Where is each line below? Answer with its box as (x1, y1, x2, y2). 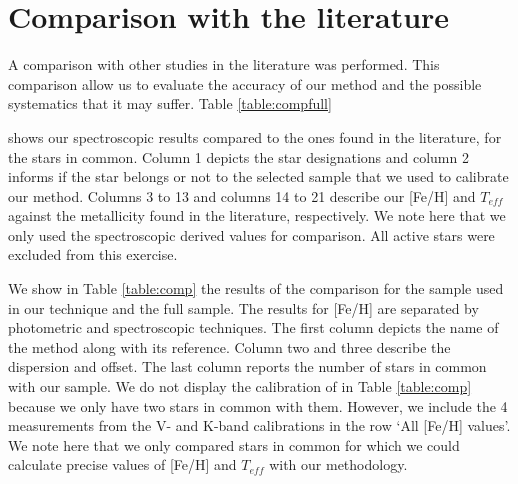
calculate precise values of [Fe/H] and (8, 454, 237, 475)
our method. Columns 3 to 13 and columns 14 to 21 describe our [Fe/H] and (8, 185, 476, 206)
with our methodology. (269, 454, 408, 475)
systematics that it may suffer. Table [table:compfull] (8, 93, 332, 114)
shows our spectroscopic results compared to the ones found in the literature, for (8, 126, 502, 147)
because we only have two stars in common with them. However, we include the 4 (8, 395, 508, 416)
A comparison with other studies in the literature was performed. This (8, 54, 440, 75)
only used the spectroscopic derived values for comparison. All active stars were (8, 224, 495, 245)
